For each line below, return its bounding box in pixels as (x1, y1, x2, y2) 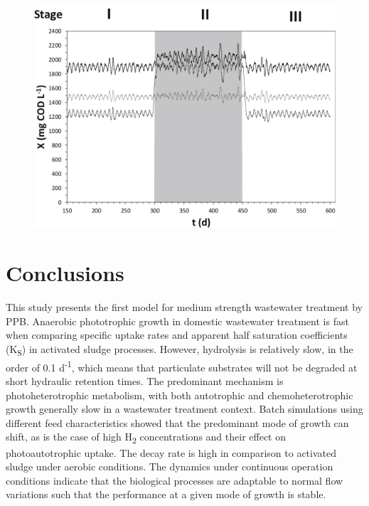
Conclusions (6, 258, 124, 287)
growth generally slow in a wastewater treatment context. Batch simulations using (6, 401, 363, 416)
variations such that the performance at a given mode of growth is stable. (6, 487, 326, 502)
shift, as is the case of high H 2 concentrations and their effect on (6, 429, 286, 446)
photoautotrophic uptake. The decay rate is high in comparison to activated (6, 445, 337, 460)
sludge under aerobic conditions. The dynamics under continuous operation (6, 459, 333, 474)
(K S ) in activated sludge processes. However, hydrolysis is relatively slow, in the (6, 341, 353, 358)
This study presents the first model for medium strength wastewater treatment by (6, 299, 363, 314)
